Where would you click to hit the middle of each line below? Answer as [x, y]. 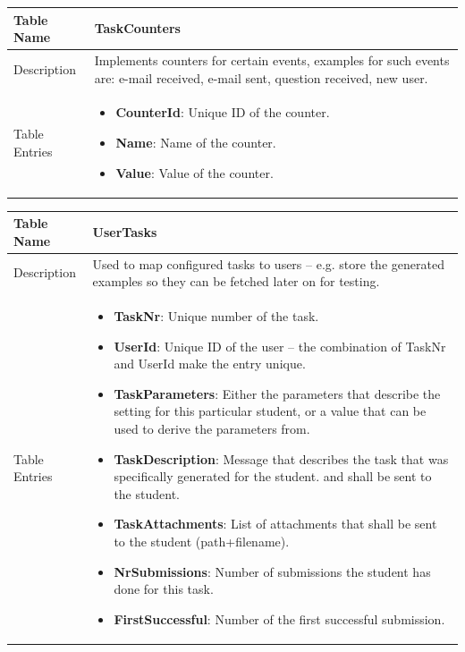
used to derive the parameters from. [212, 428]
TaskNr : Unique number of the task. [216, 316]
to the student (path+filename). [202, 541]
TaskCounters [137, 28]
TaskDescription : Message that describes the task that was [281, 458]
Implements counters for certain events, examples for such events [272, 59]
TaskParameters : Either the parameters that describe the [277, 393]
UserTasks [125, 231]
